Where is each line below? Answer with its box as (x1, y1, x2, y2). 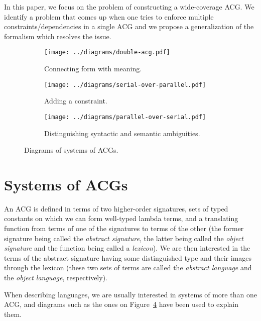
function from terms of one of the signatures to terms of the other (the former (4, 223, 244, 234)
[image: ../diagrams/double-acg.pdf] (44, 49, 170, 56)
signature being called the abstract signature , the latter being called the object (4, 233, 244, 243)
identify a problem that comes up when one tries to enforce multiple (4, 11, 214, 22)
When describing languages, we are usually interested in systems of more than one (4, 289, 257, 299)
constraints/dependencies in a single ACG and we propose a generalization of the (4, 21, 254, 32)
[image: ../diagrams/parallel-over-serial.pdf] (44, 113, 206, 121)
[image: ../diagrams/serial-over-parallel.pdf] (44, 81, 206, 88)
